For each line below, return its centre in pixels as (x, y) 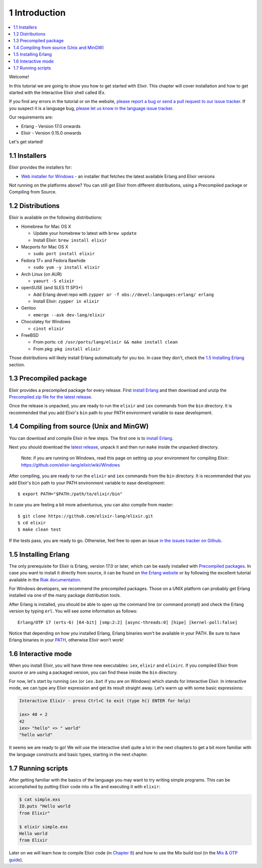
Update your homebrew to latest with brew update (85, 233)
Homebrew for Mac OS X (46, 226)
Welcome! (19, 77)
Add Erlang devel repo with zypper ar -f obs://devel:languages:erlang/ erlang (124, 295)
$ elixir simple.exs (43, 827)
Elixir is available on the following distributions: (56, 217)
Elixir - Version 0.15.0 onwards (51, 133)
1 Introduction (37, 13)
